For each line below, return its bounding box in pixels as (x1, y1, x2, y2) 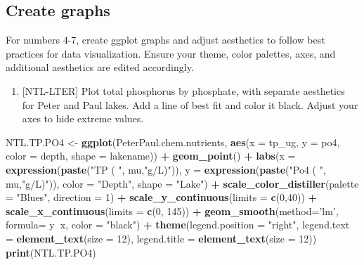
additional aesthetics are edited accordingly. (6, 60, 194, 75)
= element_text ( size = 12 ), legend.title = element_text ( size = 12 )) (6, 231, 317, 245)
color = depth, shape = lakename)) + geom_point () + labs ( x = (6, 148, 296, 163)
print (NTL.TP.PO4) (6, 245, 96, 259)
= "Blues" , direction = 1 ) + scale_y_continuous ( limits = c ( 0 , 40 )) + (6, 190, 318, 205)
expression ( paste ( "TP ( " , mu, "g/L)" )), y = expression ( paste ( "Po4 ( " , (6, 162, 326, 176)
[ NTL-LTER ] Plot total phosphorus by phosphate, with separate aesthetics (22, 83, 345, 98)
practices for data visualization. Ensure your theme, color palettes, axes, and (6, 46, 336, 60)
